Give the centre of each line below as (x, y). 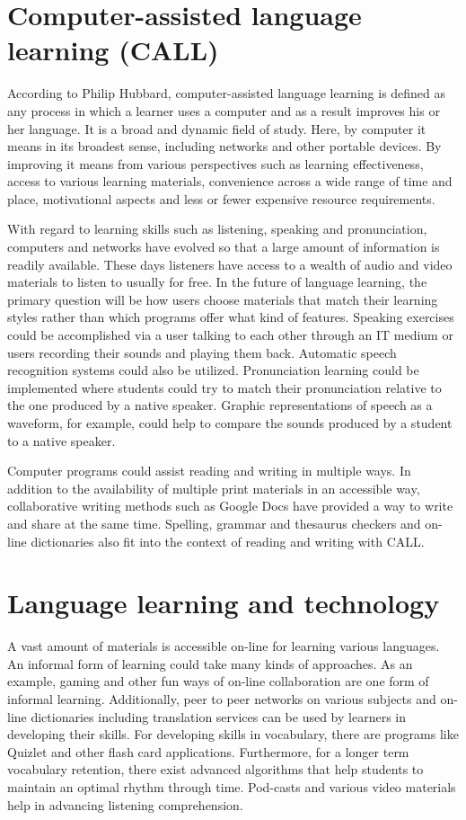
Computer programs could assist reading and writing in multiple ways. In (209, 471)
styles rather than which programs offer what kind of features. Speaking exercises (231, 317)
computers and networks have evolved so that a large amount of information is (224, 247)
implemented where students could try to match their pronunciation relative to (224, 387)
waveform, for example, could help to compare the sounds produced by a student (230, 423)
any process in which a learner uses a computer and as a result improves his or (224, 110)
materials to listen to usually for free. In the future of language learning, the (217, 282)
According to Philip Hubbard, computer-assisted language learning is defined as (227, 93)
